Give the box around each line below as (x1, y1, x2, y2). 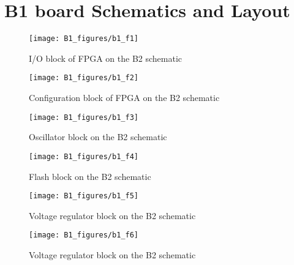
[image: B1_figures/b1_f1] (29, 34, 138, 43)
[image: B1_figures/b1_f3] (29, 113, 138, 122)
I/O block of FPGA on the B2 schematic (29, 51, 183, 64)
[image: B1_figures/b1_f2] (29, 73, 138, 83)
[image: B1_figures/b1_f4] (29, 152, 138, 161)
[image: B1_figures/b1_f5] (29, 192, 138, 201)
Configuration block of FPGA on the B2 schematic (29, 91, 220, 104)
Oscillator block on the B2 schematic (29, 130, 167, 143)
